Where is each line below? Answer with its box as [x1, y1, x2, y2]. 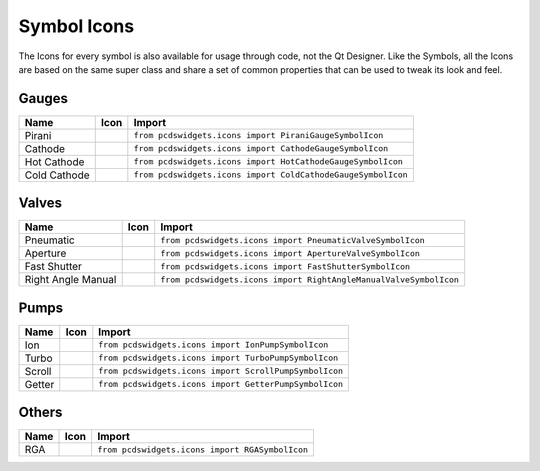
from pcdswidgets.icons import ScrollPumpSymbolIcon [98, 366, 344, 377]
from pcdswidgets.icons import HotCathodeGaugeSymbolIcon [133, 156, 404, 167]
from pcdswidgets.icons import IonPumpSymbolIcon [98, 340, 329, 350]
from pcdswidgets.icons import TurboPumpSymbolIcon [98, 353, 339, 364]
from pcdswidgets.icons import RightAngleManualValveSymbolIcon [160, 274, 460, 285]
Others [18, 404, 63, 421]
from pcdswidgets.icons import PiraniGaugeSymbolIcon [133, 130, 384, 141]
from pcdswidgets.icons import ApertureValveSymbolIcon [160, 248, 420, 259]
